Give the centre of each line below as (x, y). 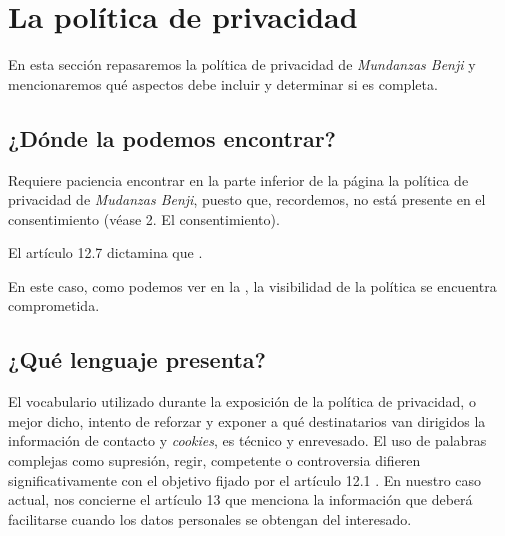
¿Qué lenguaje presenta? (137, 359)
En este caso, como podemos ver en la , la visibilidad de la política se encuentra (252, 285)
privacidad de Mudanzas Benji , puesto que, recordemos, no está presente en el (247, 199)
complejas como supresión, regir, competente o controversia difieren (214, 460)
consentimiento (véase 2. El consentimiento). (144, 218)
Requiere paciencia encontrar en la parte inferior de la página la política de (238, 179)
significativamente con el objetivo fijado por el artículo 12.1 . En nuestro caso (245, 479)
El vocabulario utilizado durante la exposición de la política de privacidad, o (242, 401)
